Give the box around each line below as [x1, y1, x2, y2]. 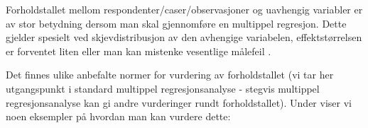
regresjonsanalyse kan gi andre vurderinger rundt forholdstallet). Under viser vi [6, 95, 352, 110]
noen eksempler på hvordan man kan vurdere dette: [6, 109, 231, 124]
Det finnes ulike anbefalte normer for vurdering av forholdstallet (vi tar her [6, 67, 334, 82]
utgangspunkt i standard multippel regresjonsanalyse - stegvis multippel [6, 81, 320, 95]
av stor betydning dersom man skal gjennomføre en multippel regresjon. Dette [6, 16, 347, 30]
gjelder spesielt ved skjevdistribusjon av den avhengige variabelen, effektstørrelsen [6, 30, 362, 45]
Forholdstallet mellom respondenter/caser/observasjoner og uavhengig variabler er [6, 2, 363, 16]
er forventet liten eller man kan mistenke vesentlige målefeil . [6, 43, 271, 58]
